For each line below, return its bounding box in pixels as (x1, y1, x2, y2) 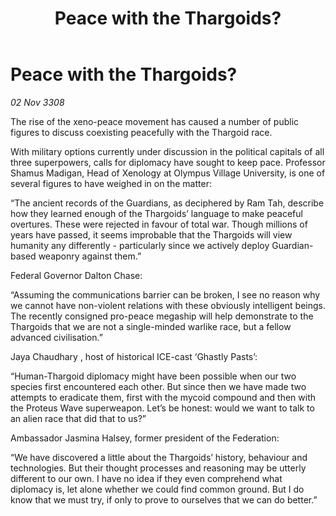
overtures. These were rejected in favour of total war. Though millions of (10, 218, 308, 230)
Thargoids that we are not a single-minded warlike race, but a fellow (10, 320, 292, 332)
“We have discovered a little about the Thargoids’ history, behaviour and (10, 451, 308, 463)
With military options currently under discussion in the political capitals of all (10, 145, 325, 157)
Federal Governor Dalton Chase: (10, 269, 143, 281)
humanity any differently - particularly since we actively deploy (10, 239, 270, 251)
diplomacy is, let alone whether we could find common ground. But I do (10, 483, 305, 495)
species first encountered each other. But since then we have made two (10, 380, 307, 392)
